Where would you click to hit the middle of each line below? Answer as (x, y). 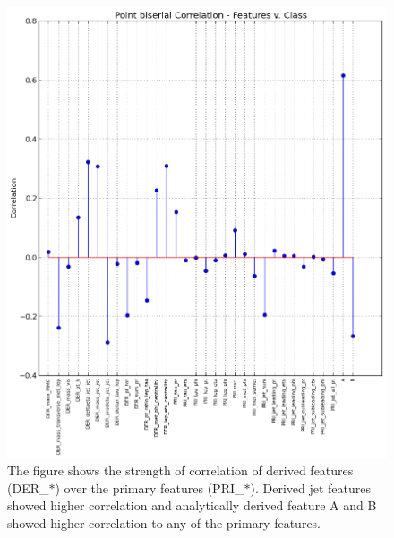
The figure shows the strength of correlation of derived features (180, 470)
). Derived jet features (311, 487)
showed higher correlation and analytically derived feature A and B (192, 505)
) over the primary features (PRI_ (150, 487)
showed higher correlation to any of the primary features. (164, 523)
